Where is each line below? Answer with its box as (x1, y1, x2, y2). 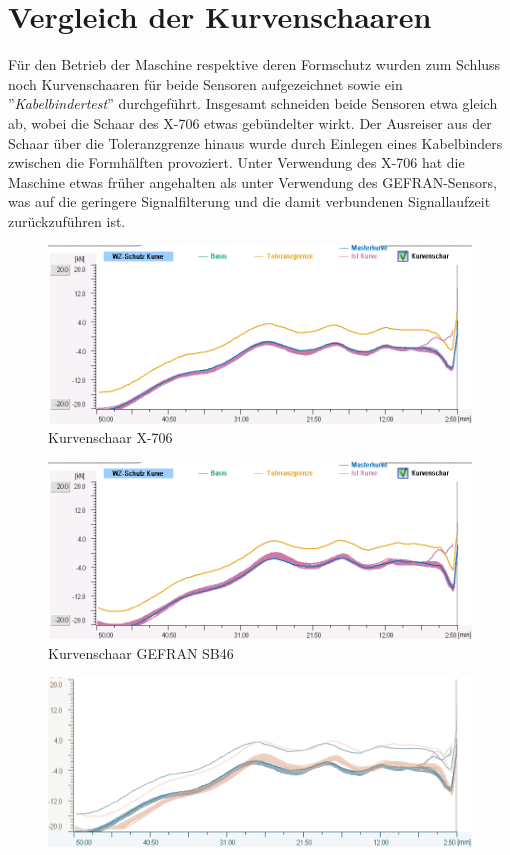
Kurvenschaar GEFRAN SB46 (48, 642, 234, 663)
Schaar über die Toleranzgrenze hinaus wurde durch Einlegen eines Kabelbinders (8, 132, 503, 153)
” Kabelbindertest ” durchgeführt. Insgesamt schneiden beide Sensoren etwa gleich (8, 93, 498, 114)
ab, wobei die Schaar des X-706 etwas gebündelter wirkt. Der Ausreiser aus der (8, 112, 492, 133)
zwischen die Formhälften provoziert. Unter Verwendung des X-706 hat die (8, 152, 465, 173)
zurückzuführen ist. (8, 210, 126, 231)
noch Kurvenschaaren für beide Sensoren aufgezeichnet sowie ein (8, 73, 403, 94)
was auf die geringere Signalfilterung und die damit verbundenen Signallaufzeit (8, 191, 491, 212)
